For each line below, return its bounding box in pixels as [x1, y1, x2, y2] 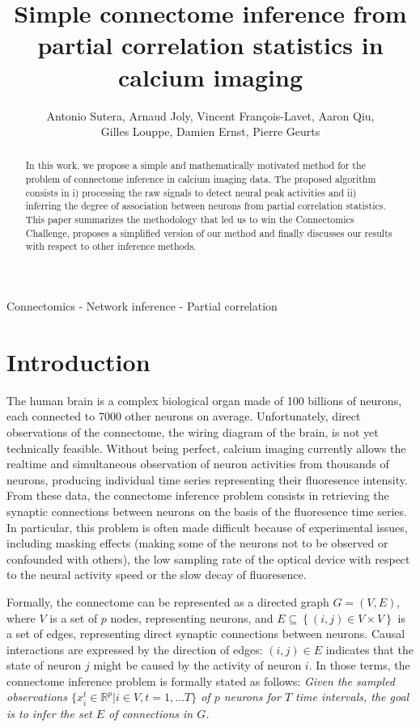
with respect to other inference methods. [25, 239, 197, 253]
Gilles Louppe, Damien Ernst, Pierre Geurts [100, 123, 320, 140]
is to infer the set [6, 704, 92, 721]
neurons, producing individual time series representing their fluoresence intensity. [6, 471, 408, 488]
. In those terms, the [308, 657, 410, 674]
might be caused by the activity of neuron [93, 657, 302, 674]
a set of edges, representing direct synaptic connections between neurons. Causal [6, 625, 405, 642]
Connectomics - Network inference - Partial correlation [6, 298, 278, 315]
